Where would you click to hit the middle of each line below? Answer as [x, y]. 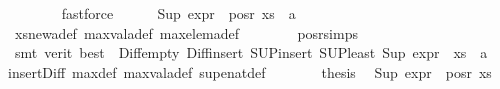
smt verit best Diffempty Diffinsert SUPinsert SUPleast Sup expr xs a [251, 52]
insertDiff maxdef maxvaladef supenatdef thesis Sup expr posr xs [250, 71]
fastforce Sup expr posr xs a [178, 13]
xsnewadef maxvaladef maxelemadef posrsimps [186, 32]
